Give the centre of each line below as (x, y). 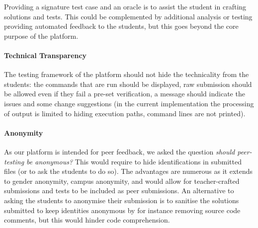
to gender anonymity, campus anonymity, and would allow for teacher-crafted (122, 181)
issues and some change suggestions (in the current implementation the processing (129, 103)
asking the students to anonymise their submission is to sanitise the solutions (122, 200)
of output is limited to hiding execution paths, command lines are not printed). (125, 113)
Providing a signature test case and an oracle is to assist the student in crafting (125, 6)
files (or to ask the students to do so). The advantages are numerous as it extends (129, 171)
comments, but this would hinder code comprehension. (87, 220)
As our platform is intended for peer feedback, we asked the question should (120, 151)
